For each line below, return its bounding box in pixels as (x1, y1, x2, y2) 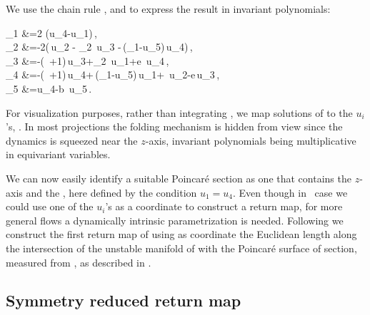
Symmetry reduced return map (6, 289, 241, 311)
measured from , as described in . (6, 254, 151, 269)
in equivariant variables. (6, 147, 111, 162)
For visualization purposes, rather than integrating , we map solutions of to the (6, 105, 353, 120)
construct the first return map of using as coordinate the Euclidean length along (6, 227, 357, 242)
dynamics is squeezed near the (6, 133, 138, 148)
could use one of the (6, 199, 94, 214)
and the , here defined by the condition (26, 185, 197, 200)
